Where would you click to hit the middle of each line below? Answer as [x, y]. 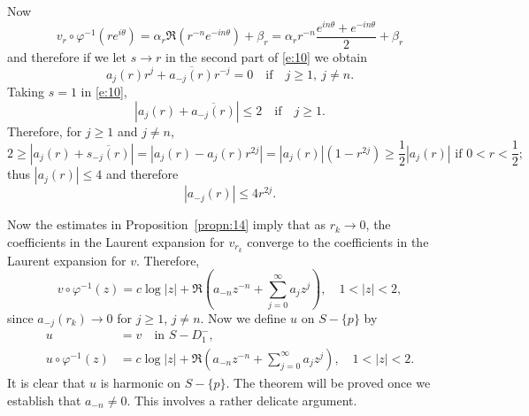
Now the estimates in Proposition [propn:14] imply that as [166, 224]
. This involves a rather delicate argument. [242, 400]
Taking [26, 91]
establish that [44, 400]
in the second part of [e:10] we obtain [266, 56]
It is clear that [46, 382]
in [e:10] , [104, 91]
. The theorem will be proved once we [328, 382]
